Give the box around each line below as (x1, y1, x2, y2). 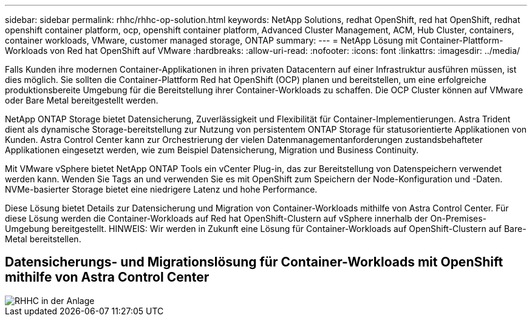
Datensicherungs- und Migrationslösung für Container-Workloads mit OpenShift (5, 254, 503, 270)
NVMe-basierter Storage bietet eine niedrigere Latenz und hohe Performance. (5, 184, 318, 194)
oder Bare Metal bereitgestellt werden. (5, 95, 159, 105)
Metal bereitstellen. (5, 234, 81, 244)
